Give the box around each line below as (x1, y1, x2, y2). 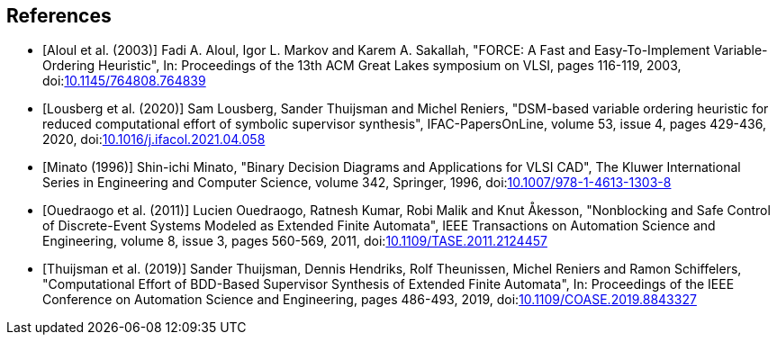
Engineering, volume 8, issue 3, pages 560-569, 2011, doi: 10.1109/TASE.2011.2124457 (42, 233, 547, 249)
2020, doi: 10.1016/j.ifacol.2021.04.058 (42, 131, 266, 148)
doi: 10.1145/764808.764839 (42, 73, 206, 89)
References (6, 4, 112, 27)
